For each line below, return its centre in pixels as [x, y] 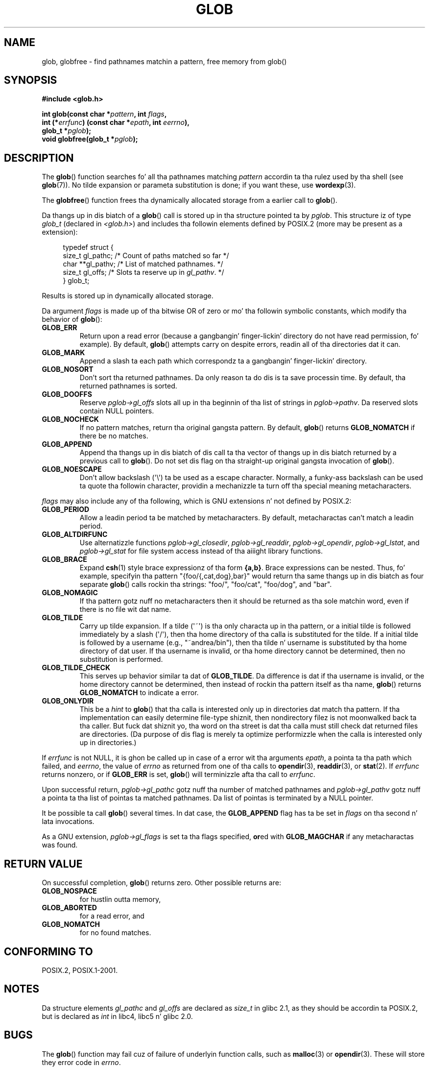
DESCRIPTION [39, 158]
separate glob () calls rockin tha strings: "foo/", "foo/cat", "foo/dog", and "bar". [206, 584]
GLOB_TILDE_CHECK [76, 668]
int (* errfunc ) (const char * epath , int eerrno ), [116, 122]
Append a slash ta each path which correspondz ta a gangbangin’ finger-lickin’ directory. [223, 361]
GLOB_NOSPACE [69, 891]
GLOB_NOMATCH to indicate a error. [139, 693]
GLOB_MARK [63, 353]
